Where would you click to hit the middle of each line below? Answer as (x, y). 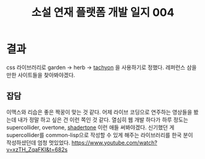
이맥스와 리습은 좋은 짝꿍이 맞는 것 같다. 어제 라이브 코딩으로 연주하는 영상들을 (99, 112)
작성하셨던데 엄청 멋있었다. (38, 142)
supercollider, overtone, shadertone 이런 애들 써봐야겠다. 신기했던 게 (90, 127)
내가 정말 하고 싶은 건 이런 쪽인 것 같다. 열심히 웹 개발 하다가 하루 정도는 (103, 119)
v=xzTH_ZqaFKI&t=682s (37, 149)
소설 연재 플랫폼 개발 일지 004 (103, 13)
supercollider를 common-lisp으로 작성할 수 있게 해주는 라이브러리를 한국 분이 (100, 135)
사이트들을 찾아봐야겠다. (46, 75)
